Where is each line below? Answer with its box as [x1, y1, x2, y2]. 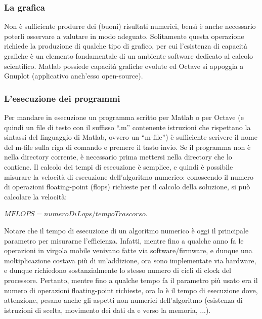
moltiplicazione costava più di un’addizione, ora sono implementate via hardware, [4, 255, 256, 265]
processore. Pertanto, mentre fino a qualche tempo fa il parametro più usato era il [4, 274, 258, 285]
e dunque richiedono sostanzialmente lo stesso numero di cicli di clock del [4, 265, 231, 275]
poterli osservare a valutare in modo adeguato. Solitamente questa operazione [4, 30, 244, 41]
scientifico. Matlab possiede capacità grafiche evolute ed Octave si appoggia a [4, 60, 244, 71]
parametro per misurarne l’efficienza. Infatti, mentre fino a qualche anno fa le [4, 235, 244, 246]
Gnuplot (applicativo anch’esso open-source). [4, 70, 143, 81]
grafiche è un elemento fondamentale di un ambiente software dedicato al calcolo [4, 51, 253, 61]
